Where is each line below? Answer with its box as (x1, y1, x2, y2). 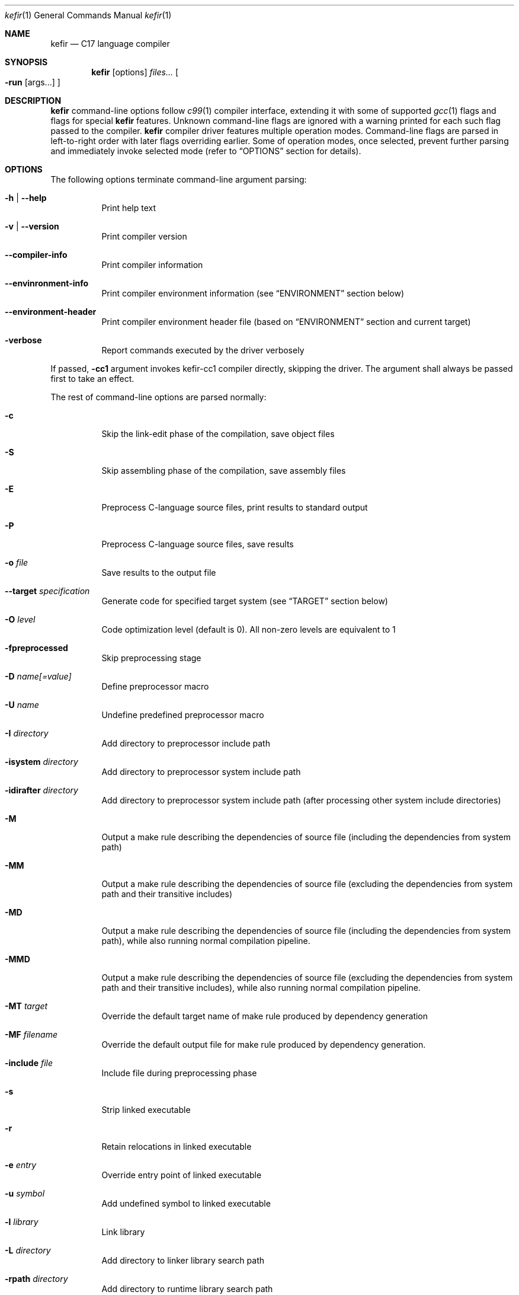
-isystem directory (5, 757, 78, 767)
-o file (5, 557, 28, 567)
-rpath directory (5, 1274, 68, 1284)
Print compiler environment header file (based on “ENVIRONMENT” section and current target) (101, 317, 471, 327)
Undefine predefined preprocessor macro (101, 710, 264, 720)
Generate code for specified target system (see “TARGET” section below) (101, 596, 388, 606)
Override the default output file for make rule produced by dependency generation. (101, 1039, 426, 1050)
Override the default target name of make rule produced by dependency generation (101, 1011, 428, 1021)
